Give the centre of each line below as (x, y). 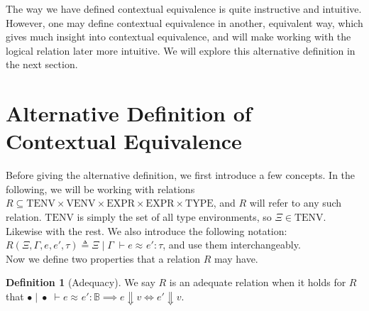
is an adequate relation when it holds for (258, 282)
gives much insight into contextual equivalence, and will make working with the (178, 37)
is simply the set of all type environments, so (174, 217)
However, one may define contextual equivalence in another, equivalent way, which (184, 22)
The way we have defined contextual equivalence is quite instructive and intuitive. (184, 9)
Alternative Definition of (129, 113)
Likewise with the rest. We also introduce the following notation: (147, 230)
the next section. (42, 64)
